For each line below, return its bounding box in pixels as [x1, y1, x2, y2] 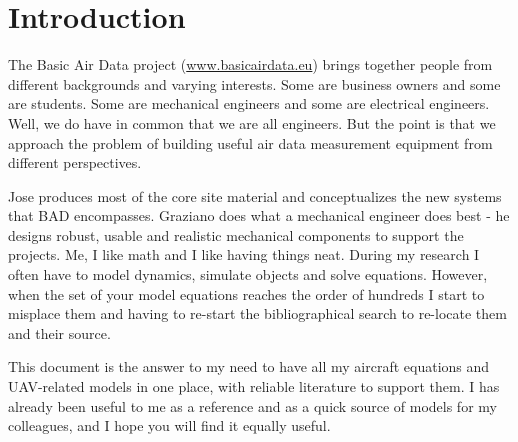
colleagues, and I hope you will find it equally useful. [8, 415, 331, 436]
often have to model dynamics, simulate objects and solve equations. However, [8, 264, 488, 285]
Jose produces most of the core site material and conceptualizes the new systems [8, 185, 502, 206]
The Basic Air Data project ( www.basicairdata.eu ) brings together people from [8, 54, 493, 75]
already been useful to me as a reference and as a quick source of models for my [8, 395, 497, 416]
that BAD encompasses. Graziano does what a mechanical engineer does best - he [8, 205, 510, 226]
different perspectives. [8, 152, 142, 173]
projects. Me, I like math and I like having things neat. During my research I [8, 244, 480, 265]
